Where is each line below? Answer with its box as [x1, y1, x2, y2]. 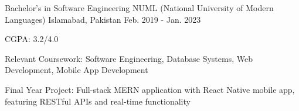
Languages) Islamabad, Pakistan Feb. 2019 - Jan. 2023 [5, 13, 201, 25]
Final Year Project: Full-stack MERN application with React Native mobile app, [5, 83, 295, 95]
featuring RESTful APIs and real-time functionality [5, 95, 191, 107]
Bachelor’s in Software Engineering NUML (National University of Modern [5, 2, 274, 13]
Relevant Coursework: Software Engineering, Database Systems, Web [5, 52, 253, 64]
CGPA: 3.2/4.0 [5, 33, 59, 45]
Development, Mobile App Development [5, 64, 148, 76]
